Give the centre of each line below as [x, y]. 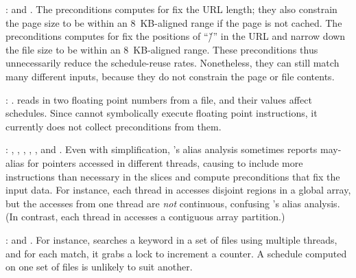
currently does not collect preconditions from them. [114, 126]
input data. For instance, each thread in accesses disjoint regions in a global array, [178, 190]
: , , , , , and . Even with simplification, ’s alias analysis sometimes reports [162, 149]
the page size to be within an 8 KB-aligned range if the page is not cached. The [174, 22]
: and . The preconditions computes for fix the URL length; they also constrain [171, 9]
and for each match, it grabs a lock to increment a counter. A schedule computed [176, 253]
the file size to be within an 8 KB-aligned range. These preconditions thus [162, 49]
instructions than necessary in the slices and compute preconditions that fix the [173, 176]
